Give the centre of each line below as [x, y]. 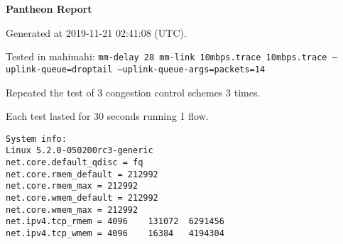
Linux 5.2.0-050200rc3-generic [80, 151]
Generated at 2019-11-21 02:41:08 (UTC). [96, 32]
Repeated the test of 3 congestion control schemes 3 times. [133, 92]
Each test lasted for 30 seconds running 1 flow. [107, 116]
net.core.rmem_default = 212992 [82, 174]
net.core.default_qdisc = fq [75, 162]
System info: [36, 139]
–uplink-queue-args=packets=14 [191, 69]
